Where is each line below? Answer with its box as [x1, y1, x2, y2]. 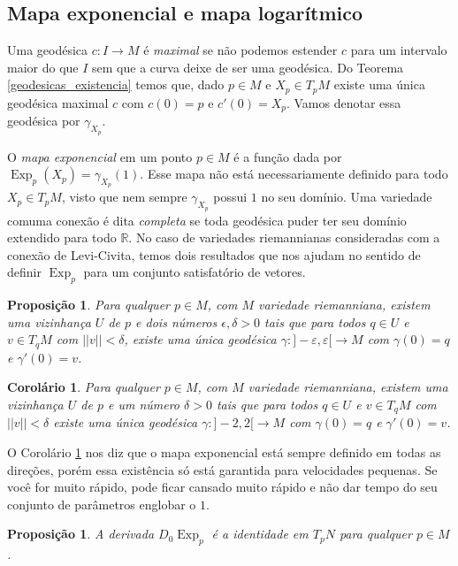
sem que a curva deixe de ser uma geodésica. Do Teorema [92, 57, 404, 76]
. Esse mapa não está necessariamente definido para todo [140, 164, 448, 183]
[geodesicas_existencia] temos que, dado [7, 75, 225, 94]
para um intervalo [350, 41, 447, 59]
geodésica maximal [7, 93, 109, 111]
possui [213, 187, 248, 206]
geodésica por [7, 111, 80, 130]
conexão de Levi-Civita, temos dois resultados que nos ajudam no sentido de [7, 245, 421, 264]
